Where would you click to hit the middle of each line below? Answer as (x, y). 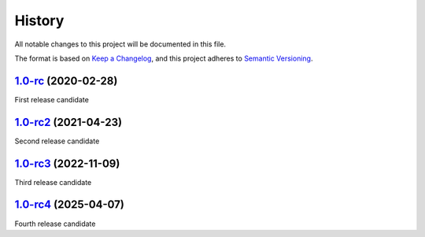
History (39, 20)
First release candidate (52, 99)
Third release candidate (53, 182)
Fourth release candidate (55, 224)
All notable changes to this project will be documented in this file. (120, 44)
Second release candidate (57, 141)
